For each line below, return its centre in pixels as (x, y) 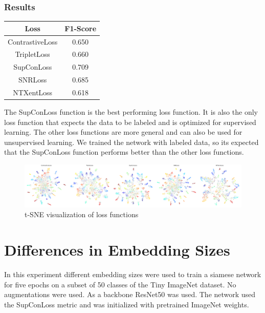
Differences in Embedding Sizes (117, 250)
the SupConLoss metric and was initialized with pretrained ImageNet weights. (127, 304)
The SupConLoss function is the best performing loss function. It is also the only (131, 112)
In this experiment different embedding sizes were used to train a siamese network (133, 274)
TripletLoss (32, 54)
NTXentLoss (33, 92)
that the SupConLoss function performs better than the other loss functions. (124, 152)
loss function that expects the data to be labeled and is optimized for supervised (130, 122)
